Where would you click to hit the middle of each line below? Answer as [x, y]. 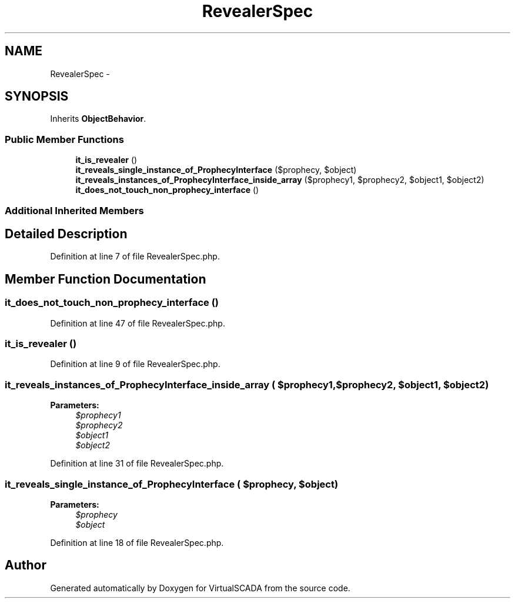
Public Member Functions [64, 139]
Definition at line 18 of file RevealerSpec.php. [137, 542]
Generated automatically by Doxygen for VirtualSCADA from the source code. [200, 588]
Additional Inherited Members [74, 210]
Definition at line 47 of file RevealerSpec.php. [138, 323]
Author [26, 565]
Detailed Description [66, 234]
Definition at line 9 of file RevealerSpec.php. [135, 364]
